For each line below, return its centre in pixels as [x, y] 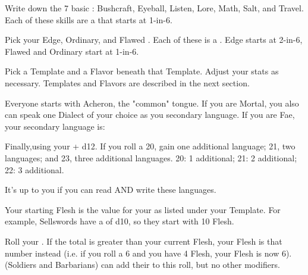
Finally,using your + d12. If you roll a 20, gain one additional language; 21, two [150, 146]
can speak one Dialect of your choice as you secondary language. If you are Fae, [150, 115]
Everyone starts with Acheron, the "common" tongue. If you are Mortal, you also [152, 103]
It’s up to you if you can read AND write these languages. [111, 190]
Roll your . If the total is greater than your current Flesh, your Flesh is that [144, 241]
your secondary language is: [55, 126]
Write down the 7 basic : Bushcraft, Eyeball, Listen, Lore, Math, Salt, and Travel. [154, 8]
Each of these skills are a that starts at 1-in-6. [89, 19]
